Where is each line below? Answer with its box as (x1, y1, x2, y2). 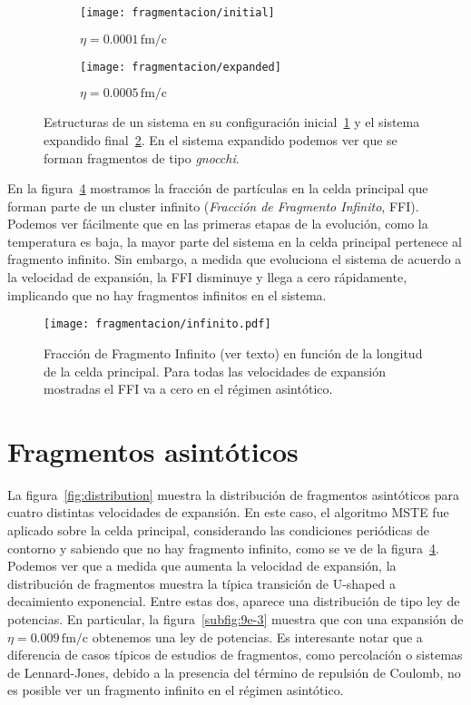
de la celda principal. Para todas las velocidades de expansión (44, 361, 387, 380)
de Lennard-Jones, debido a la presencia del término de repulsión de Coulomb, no (7, 662, 461, 681)
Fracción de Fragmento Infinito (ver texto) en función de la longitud (44, 343, 423, 362)
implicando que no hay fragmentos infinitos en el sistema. (7, 285, 327, 304)
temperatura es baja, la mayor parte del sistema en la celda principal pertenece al (7, 231, 462, 250)
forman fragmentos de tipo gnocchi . (44, 148, 240, 167)
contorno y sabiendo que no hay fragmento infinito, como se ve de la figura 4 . (7, 538, 439, 557)
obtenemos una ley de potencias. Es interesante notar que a (92, 627, 423, 646)
